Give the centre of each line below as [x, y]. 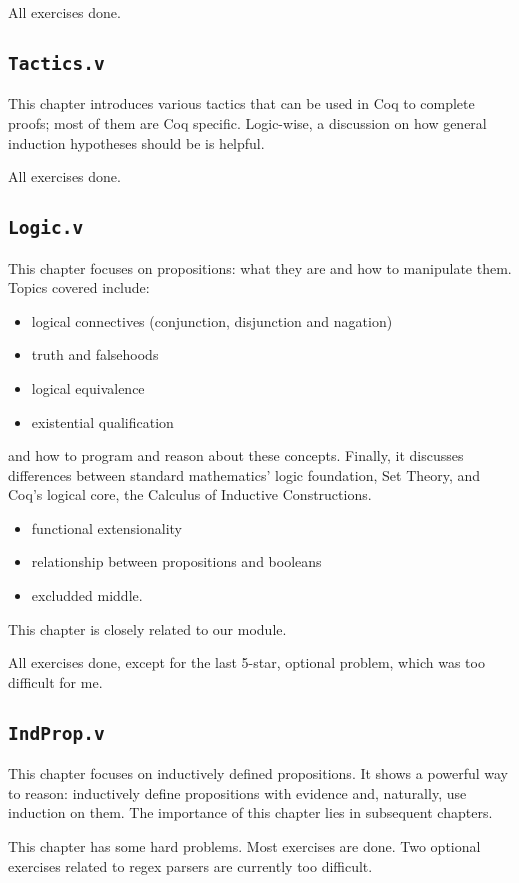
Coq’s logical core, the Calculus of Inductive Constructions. [190, 494]
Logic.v [46, 228]
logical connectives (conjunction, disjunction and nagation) [212, 320]
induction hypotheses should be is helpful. [136, 142]
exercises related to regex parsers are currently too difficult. [190, 865]
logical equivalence [88, 387]
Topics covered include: [79, 287]
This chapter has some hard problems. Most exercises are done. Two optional [244, 846]
